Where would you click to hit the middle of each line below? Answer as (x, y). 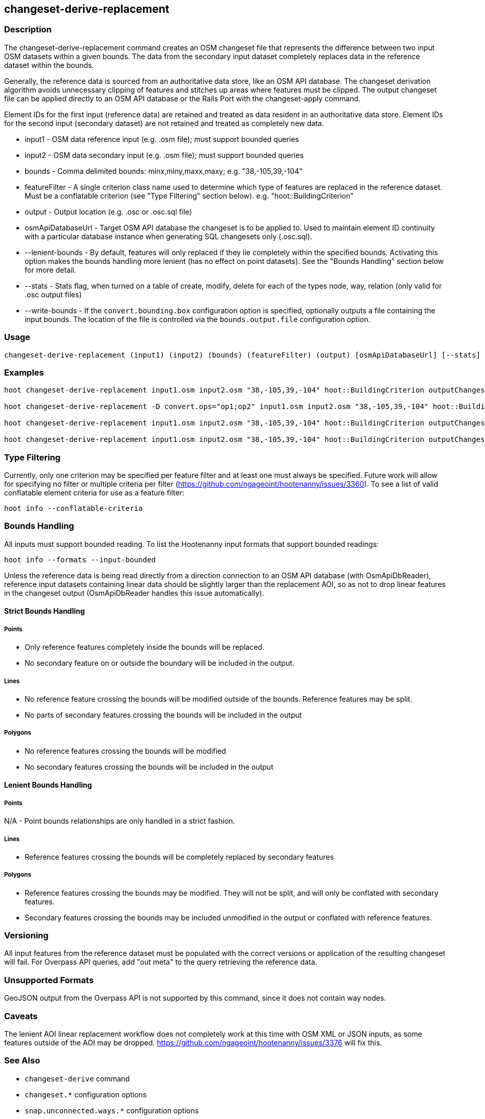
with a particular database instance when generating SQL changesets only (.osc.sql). (169, 236)
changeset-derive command (77, 1078)
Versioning (26, 936)
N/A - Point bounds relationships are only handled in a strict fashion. (120, 821)
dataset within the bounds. (49, 65)
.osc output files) (53, 294)
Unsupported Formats (49, 980)
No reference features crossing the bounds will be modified (125, 751)
